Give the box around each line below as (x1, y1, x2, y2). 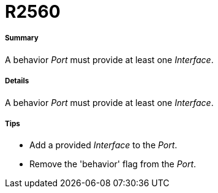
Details (5, 77, 29, 86)
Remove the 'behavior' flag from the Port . (29, 159, 197, 170)
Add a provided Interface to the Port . (29, 140, 178, 151)
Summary (5, 34, 39, 43)
